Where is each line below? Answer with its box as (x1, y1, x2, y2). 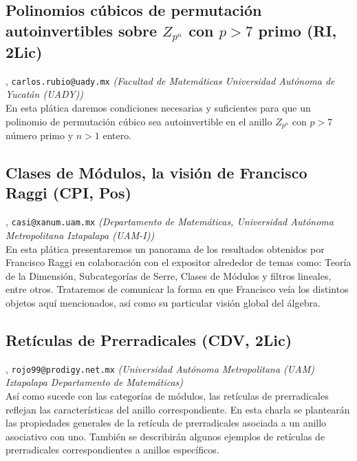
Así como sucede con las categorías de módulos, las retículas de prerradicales (6, 388, 329, 402)
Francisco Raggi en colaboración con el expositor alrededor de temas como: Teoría (6, 255, 351, 269)
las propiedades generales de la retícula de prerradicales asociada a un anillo (6, 416, 327, 430)
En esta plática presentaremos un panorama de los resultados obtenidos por (6, 241, 325, 256)
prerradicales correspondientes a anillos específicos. (6, 442, 219, 457)
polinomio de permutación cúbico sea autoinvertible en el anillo (6, 114, 272, 128)
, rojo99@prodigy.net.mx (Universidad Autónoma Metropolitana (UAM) (6, 361, 314, 376)
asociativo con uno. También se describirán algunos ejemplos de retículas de (6, 429, 325, 443)
